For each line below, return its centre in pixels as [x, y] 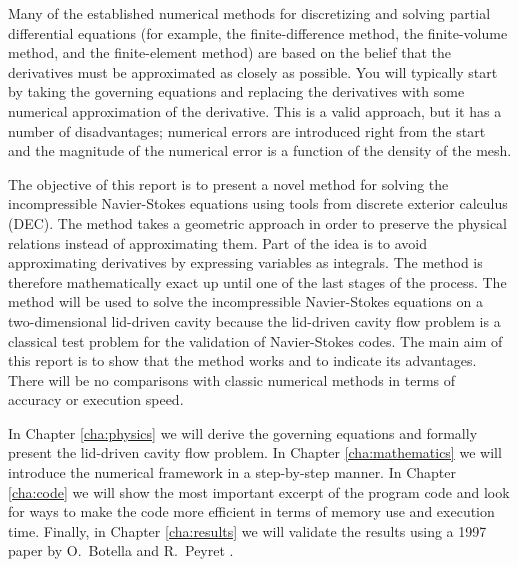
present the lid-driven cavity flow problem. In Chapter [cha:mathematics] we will [255, 452]
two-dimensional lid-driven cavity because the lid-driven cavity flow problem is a [254, 320]
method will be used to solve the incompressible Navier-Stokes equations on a [245, 301]
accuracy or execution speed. [96, 399]
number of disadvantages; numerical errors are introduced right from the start [247, 130]
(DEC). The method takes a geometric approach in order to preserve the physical [257, 222]
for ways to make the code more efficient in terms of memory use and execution [251, 511]
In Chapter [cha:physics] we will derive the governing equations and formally [243, 432]
